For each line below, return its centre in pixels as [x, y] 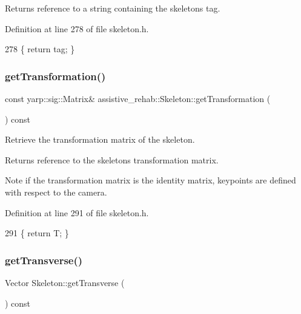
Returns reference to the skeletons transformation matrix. [112, 159]
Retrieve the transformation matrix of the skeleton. [100, 139]
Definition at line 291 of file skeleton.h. [77, 212]
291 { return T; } [37, 233]
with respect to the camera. [56, 192]
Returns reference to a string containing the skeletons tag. [113, 8]
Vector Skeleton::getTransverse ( [65, 282]
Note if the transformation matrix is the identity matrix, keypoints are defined [150, 180]
